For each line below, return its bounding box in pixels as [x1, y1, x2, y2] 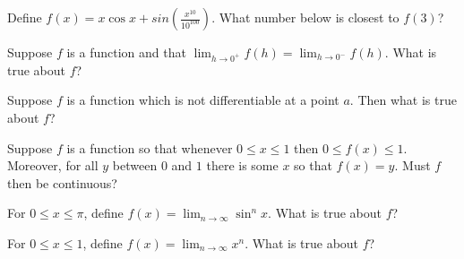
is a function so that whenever [66, 138, 233, 157]
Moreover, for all [7, 156, 99, 175]
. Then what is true [349, 91, 457, 109]
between [112, 156, 158, 175]
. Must [394, 156, 431, 175]
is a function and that [66, 43, 186, 61]
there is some [206, 156, 279, 175]
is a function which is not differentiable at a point [66, 91, 339, 109]
